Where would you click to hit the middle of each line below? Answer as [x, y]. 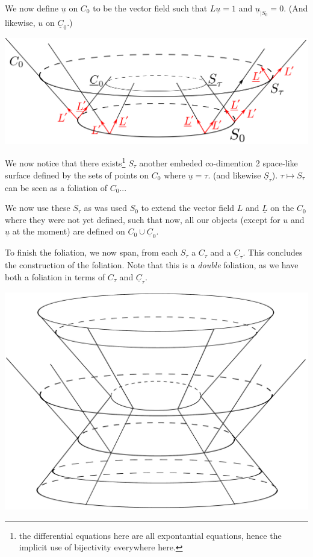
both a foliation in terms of [55, 277]
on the [282, 208]
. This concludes [273, 252]
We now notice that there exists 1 [65, 162]
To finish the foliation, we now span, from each [91, 252]
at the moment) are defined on [69, 231]
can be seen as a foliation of [56, 187]
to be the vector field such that [150, 8]
